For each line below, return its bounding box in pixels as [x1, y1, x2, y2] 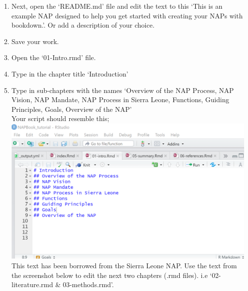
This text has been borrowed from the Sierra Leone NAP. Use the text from [11, 260, 237, 271]
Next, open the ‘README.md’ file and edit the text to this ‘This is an [11, 1, 223, 11]
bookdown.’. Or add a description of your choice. [11, 20, 155, 30]
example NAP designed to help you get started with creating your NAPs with [11, 10, 243, 20]
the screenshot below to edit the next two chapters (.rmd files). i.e [11, 270, 208, 280]
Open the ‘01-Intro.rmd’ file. [11, 52, 96, 62]
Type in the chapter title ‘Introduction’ [11, 68, 128, 78]
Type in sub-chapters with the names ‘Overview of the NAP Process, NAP [11, 85, 234, 95]
